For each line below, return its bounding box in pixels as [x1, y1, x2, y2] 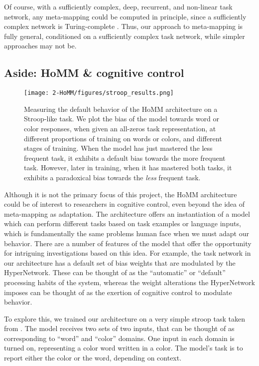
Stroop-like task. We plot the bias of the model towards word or [24, 113, 219, 124]
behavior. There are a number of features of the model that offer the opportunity [4, 238, 252, 248]
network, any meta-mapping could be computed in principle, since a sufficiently [4, 11, 247, 21]
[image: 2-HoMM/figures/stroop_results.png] [24, 89, 174, 97]
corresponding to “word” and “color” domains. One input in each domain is [4, 333, 235, 343]
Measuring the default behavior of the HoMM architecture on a [24, 103, 218, 114]
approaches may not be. [4, 40, 77, 51]
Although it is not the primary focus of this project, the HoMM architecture [4, 189, 237, 199]
